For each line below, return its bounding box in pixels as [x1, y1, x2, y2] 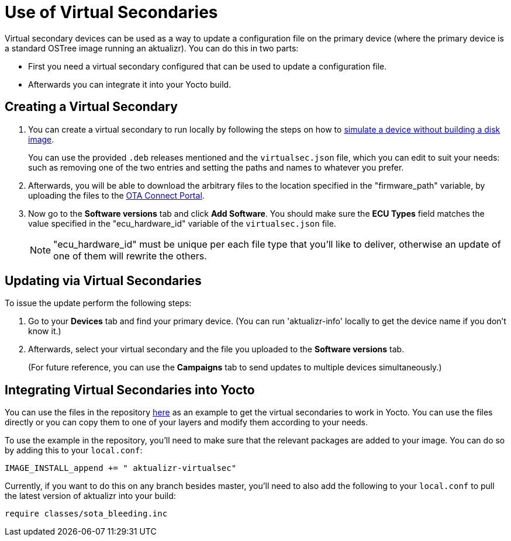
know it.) [28, 326, 61, 337]
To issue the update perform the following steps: [5, 298, 192, 308]
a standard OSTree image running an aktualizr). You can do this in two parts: [5, 43, 299, 53]
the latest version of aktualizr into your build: [5, 491, 176, 501]
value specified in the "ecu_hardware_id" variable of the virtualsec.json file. [28, 218, 336, 228]
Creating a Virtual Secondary [5, 99, 178, 115]
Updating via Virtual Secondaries [5, 273, 202, 289]
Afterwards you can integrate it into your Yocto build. [28, 79, 232, 89]
